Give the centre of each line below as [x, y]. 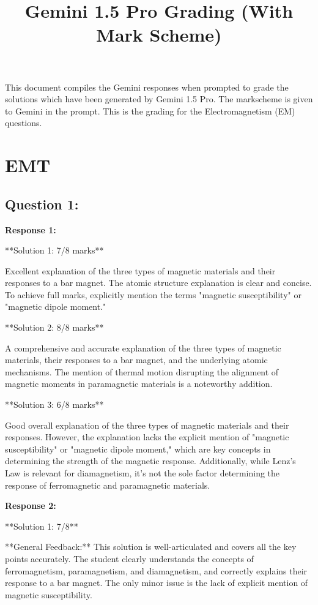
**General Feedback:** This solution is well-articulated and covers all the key [151, 547]
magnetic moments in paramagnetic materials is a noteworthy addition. [139, 384]
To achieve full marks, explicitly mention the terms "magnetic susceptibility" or [153, 294]
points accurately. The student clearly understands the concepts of [129, 558]
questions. [24, 123]
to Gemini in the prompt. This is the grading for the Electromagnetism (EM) [150, 111]
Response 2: [31, 505]
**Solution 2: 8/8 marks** [54, 327]
